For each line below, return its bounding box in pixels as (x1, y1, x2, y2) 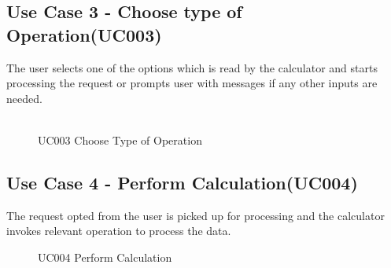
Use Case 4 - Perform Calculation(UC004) (6, 170, 358, 194)
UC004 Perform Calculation (38, 248, 172, 265)
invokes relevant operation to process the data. (6, 222, 231, 239)
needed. (6, 90, 42, 106)
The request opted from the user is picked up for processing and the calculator (6, 207, 385, 223)
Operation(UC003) (6, 22, 162, 46)
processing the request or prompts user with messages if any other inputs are (6, 75, 378, 91)
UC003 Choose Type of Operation (38, 131, 202, 148)
